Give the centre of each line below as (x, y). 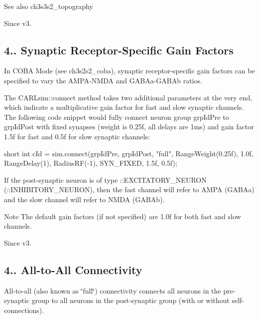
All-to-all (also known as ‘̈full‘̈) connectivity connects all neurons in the (113, 290)
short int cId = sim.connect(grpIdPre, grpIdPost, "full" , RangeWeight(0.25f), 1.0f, (129, 153)
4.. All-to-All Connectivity (73, 269)
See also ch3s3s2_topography (49, 6)
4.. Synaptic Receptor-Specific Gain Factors (119, 50)
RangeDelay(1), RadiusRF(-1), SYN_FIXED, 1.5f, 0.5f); (91, 163)
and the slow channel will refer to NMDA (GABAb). (84, 199)
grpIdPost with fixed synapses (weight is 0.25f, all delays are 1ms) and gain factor (129, 127)
